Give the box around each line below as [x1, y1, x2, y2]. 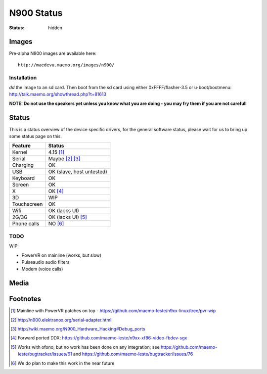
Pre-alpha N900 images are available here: [9, 50, 96, 56]
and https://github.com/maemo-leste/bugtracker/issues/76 [73, 351, 193, 357]
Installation [9, 74, 37, 81]
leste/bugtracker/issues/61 [18, 351, 72, 357]
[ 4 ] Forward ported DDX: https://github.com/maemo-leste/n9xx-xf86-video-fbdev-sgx [10, 335, 187, 341]
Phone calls [12, 220, 40, 227]
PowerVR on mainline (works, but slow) [21, 252, 101, 258]
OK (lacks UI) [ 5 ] [48, 214, 88, 221]
